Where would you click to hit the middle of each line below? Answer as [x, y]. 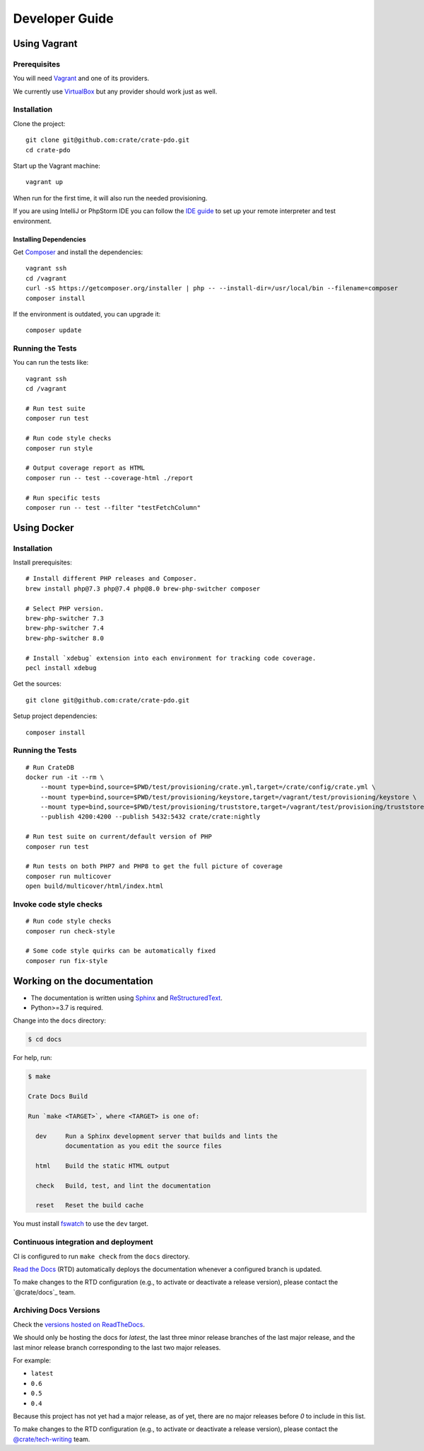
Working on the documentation [83, 981]
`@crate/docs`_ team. [44, 1292]
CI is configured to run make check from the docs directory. [101, 1256]
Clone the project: [39, 123]
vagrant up [45, 182]
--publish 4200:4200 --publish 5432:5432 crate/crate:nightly [150, 817]
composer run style [59, 448]
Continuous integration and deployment [83, 1242]
